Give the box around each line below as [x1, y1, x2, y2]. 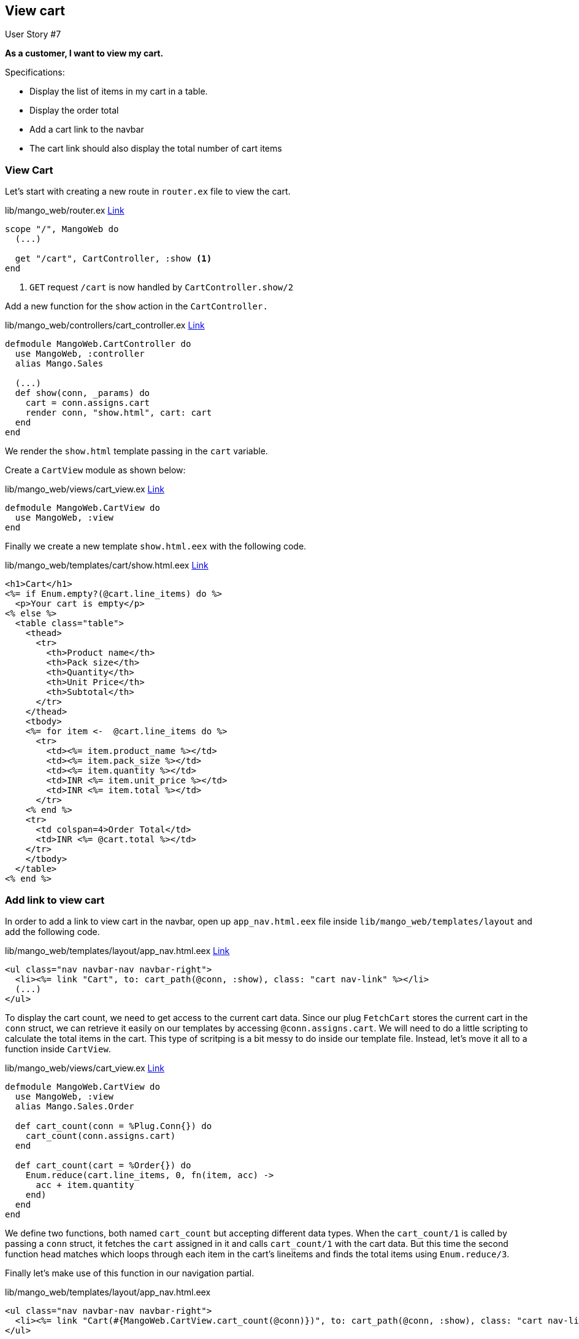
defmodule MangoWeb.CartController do [5, 339, 191, 349]
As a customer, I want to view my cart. [5, 48, 164, 59]
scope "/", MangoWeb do [5, 224, 119, 235]
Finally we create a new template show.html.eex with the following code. [5, 541, 307, 552]
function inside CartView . [5, 1043, 111, 1054]
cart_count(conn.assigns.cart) [25, 1130, 176, 1141]
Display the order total [29, 105, 119, 116]
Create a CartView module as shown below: [5, 465, 186, 476]
